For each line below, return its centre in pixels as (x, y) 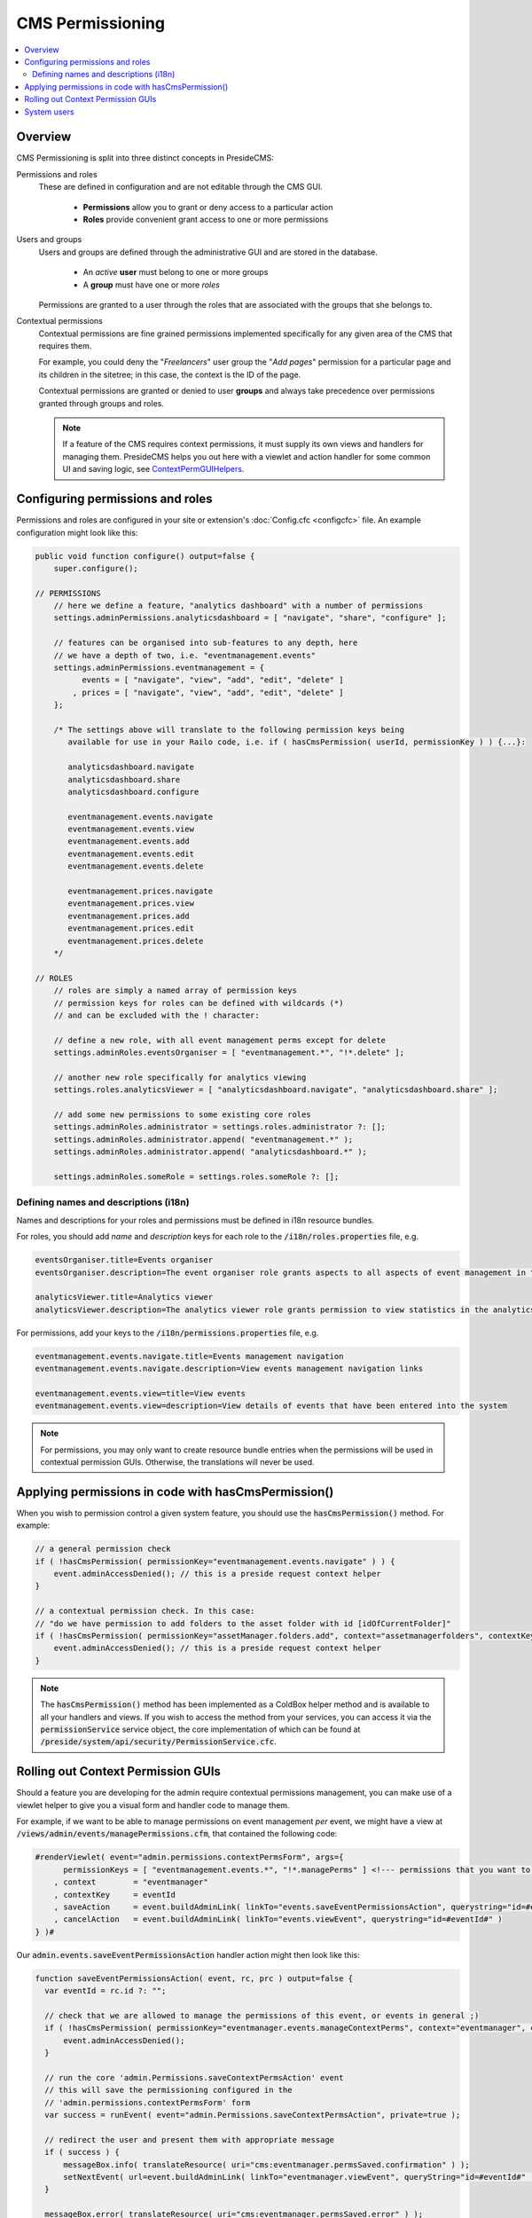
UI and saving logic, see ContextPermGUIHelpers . (153, 469)
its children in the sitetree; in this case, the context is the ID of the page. (170, 374)
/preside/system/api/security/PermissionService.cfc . (158, 1742)
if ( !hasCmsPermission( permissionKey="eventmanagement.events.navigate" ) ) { (215, 1561)
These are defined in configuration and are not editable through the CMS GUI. (180, 187)
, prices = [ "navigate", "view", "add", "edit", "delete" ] (208, 692)
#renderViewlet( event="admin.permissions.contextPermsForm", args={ (189, 1857)
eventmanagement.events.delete (136, 866)
